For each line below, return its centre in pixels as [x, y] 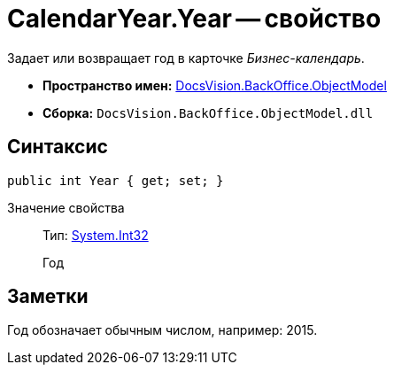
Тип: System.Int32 [96, 235]
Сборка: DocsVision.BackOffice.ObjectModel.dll [208, 112]
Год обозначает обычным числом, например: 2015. [162, 330]
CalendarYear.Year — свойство [194, 19]
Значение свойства [66, 207]
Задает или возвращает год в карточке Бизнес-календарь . [186, 58]
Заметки [48, 297]
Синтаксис [58, 147]
